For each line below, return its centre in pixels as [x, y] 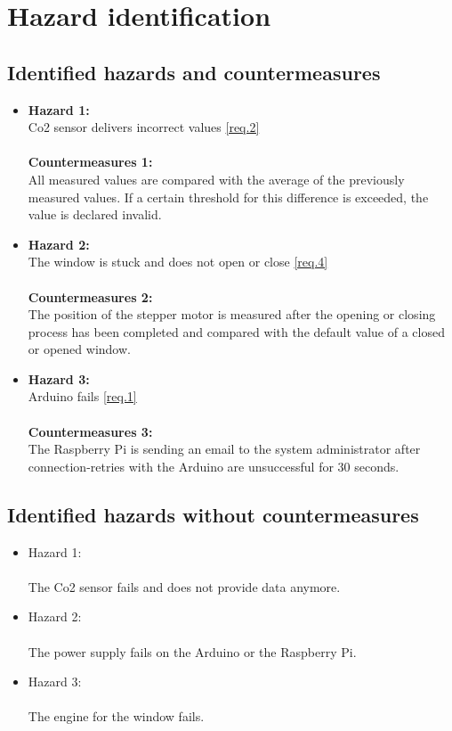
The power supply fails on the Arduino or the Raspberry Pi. [192, 651]
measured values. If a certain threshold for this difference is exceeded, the [228, 197]
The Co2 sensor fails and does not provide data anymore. [184, 586]
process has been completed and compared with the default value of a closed [236, 331]
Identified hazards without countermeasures [213, 514]
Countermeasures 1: [90, 162]
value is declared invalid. [95, 214]
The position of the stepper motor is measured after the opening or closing [232, 314]
